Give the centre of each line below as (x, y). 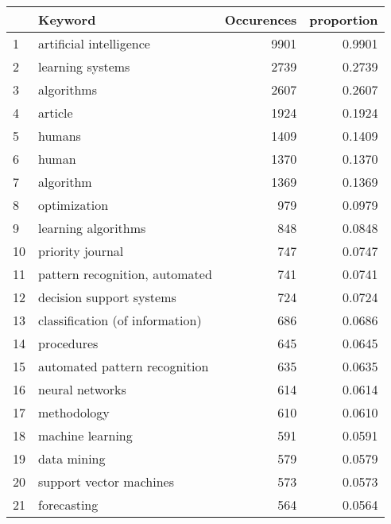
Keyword (67, 19)
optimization (74, 205)
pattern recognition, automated (125, 274)
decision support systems (107, 297)
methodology (74, 412)
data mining (72, 458)
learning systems (84, 66)
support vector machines (106, 481)
